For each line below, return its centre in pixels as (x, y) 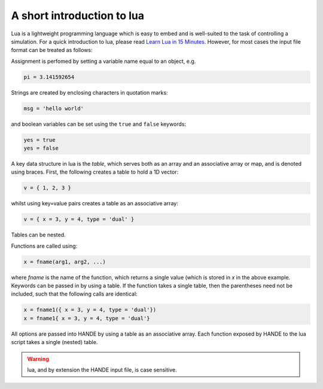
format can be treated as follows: (52, 50)
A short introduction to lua (78, 16)
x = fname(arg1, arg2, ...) (65, 262)
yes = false (41, 148)
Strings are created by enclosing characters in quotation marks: (89, 92)
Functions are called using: (44, 246)
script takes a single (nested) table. (54, 342)
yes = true (39, 140)
